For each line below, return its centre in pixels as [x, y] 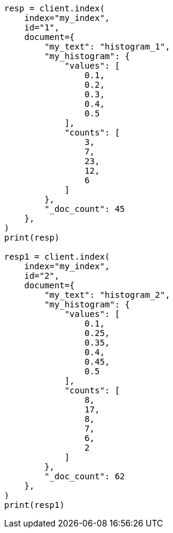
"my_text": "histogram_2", [107, 295]
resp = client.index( [55, 8]
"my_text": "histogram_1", [107, 47]
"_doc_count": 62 [85, 476]
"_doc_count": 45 [85, 209]
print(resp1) [35, 505]
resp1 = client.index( [57, 257]
